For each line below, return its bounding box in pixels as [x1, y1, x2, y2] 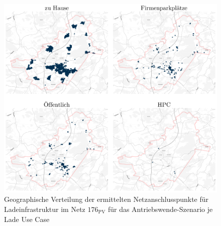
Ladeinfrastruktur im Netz [4, 203, 85, 214]
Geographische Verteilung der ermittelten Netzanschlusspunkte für [4, 194, 209, 204]
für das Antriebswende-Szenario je [107, 203, 213, 214]
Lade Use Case [4, 213, 50, 224]
